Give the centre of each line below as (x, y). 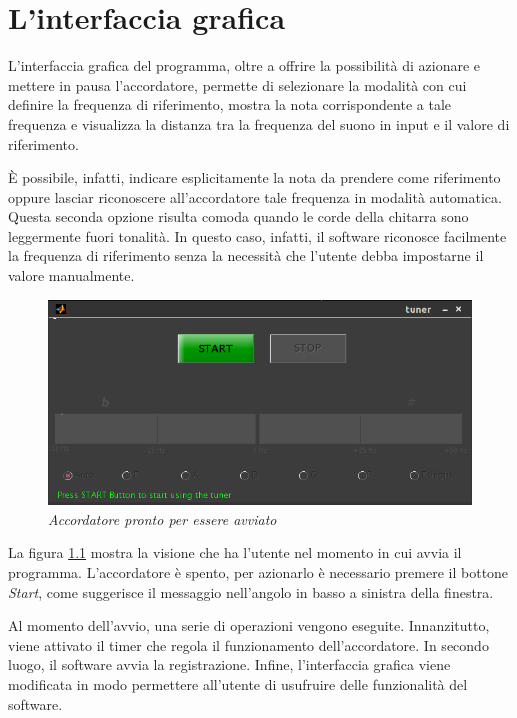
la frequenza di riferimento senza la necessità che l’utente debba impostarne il (246, 255)
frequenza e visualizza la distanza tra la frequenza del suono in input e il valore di (259, 123)
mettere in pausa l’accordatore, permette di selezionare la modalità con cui (237, 84)
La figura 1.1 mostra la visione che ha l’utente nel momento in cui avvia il (235, 552)
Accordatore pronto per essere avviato (162, 518)
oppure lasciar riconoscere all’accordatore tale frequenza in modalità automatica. (255, 196)
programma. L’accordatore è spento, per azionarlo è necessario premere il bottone (258, 572)
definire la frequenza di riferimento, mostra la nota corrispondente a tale (230, 104)
